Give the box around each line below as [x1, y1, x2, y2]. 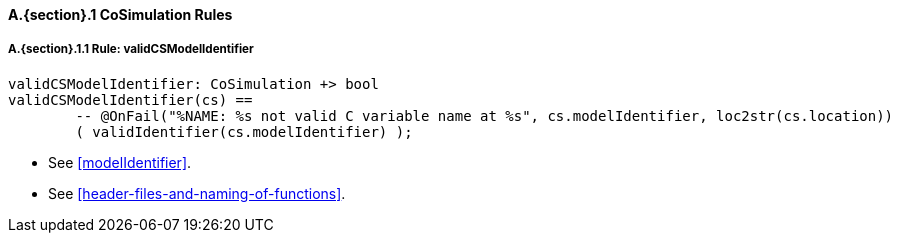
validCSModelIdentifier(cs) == [8, 91, 253, 108]
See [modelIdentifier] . [48, 153, 192, 171]
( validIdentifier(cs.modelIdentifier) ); [75, 123, 413, 140]
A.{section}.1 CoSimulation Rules [8, 6, 233, 23]
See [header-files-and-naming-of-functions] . [48, 184, 346, 202]
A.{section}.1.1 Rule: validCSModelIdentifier [8, 42, 254, 57]
